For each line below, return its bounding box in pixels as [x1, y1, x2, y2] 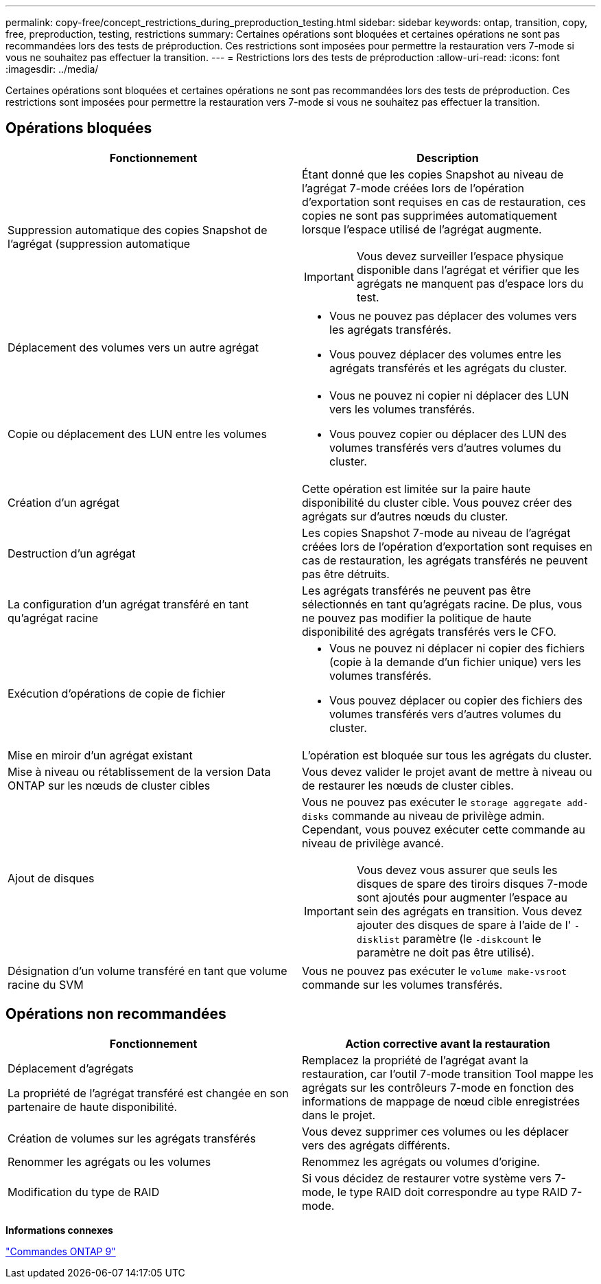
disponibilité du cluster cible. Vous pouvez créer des [302, 495, 572, 509]
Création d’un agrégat [8, 495, 120, 509]
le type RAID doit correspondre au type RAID [337, 1184, 568, 1199]
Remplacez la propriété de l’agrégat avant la [302, 1053, 529, 1067]
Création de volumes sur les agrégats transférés [8, 1131, 256, 1145]
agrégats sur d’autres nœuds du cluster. [302, 509, 508, 523]
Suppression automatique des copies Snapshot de [8, 222, 268, 237]
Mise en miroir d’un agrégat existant [8, 748, 193, 762]
